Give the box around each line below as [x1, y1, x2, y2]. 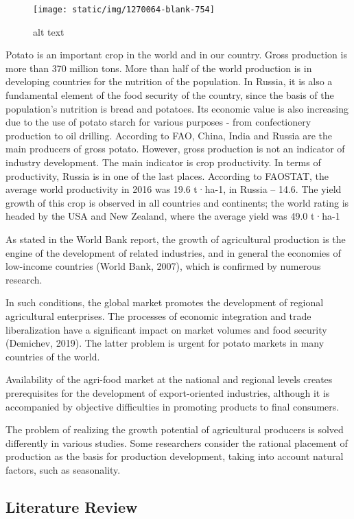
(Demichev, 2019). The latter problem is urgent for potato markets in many [5, 336, 324, 350]
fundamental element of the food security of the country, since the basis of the [5, 88, 334, 102]
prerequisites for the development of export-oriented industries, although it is [5, 385, 330, 400]
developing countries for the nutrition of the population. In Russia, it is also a [5, 74, 333, 89]
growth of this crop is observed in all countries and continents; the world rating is [5, 195, 349, 209]
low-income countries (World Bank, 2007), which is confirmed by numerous [5, 259, 321, 273]
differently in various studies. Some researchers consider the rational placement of [5, 435, 348, 450]
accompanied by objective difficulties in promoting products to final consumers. [5, 399, 340, 413]
